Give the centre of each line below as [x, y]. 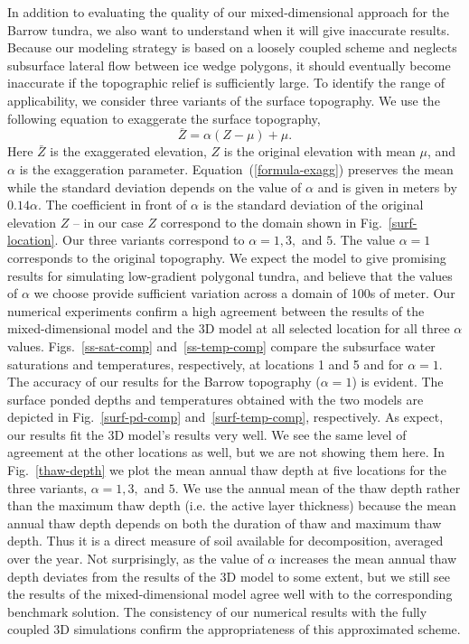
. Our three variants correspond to [150, 240]
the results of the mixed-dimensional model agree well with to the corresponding [230, 594]
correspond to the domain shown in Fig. [271, 222]
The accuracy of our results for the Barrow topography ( [164, 382]
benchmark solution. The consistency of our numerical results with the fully [217, 611]
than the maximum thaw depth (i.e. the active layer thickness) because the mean [232, 505]
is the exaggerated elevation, [128, 151]
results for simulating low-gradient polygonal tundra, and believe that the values [230, 275]
